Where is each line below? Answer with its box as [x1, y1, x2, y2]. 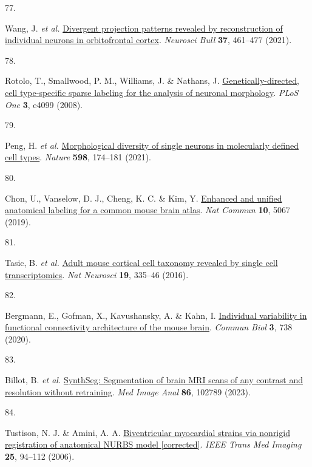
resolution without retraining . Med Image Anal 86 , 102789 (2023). [5, 385, 251, 398]
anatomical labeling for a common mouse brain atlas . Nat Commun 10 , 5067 [5, 203, 291, 216]
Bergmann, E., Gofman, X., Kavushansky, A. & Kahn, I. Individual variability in [5, 308, 307, 321]
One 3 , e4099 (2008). [5, 98, 83, 111]
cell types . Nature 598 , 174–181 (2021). [5, 151, 151, 163]
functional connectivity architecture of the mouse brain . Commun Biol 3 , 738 [5, 321, 293, 333]
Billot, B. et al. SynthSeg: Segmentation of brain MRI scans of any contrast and [5, 373, 303, 386]
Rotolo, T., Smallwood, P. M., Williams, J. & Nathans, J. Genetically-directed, [5, 74, 299, 87]
